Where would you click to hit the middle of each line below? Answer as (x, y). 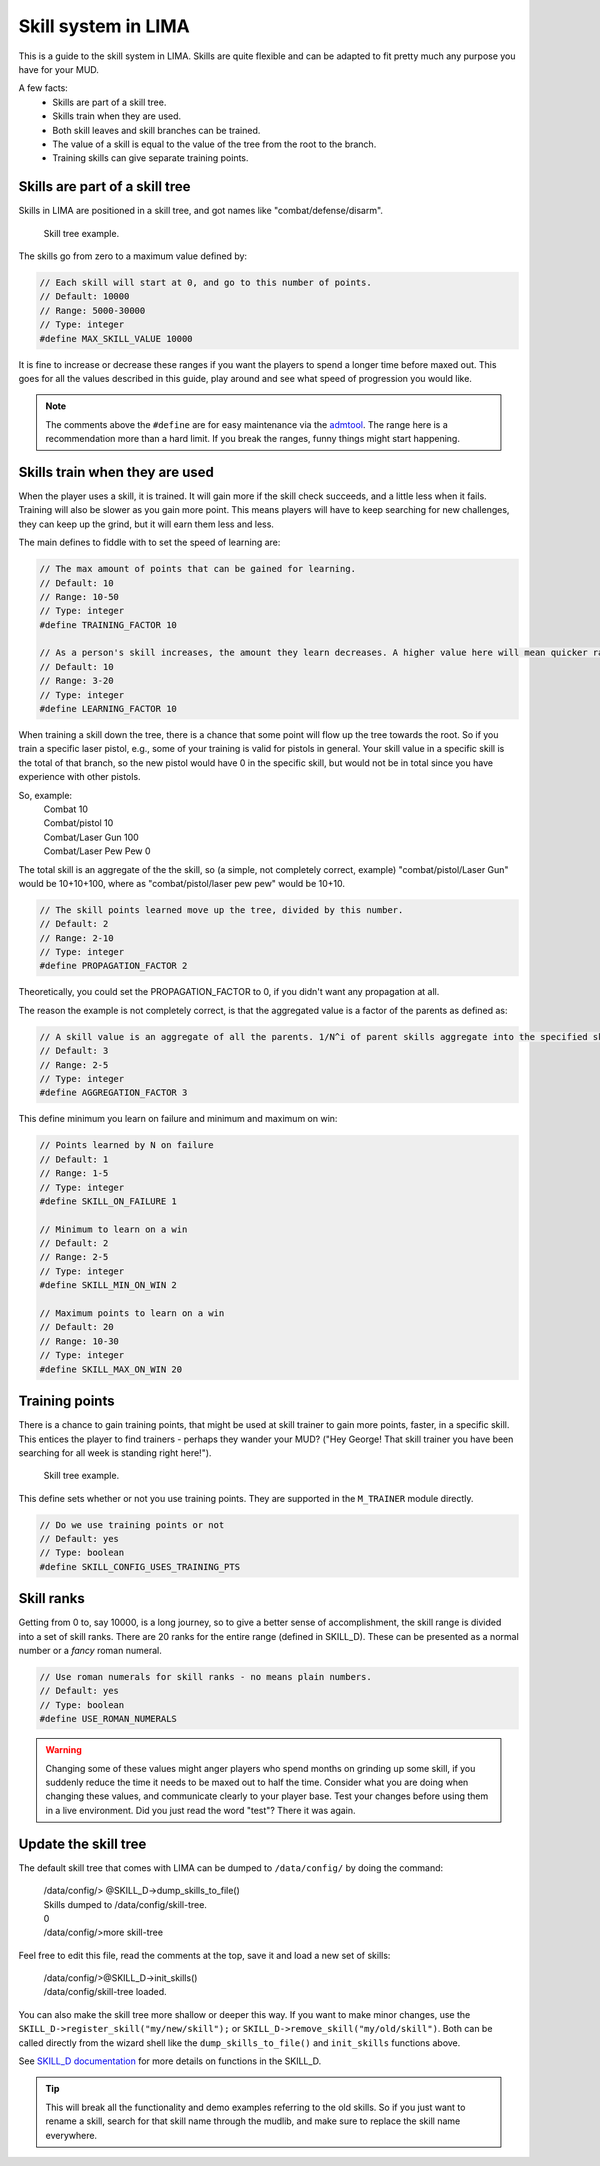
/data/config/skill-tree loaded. (105, 1992)
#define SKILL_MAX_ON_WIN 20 (111, 1369)
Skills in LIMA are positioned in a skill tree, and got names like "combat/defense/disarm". (201, 211)
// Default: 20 (76, 1327)
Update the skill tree (82, 1843)
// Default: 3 (74, 1051)
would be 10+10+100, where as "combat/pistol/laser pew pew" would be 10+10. (181, 883)
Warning (63, 1750)
